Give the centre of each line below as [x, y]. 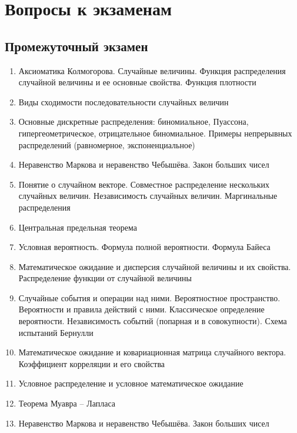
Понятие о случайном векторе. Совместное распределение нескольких [144, 184]
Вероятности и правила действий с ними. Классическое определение [141, 309]
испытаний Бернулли [56, 332]
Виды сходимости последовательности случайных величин [124, 101]
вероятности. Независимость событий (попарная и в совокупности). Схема [153, 321]
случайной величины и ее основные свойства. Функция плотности [137, 82]
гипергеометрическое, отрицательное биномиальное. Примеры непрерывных [155, 133]
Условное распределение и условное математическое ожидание [131, 383]
